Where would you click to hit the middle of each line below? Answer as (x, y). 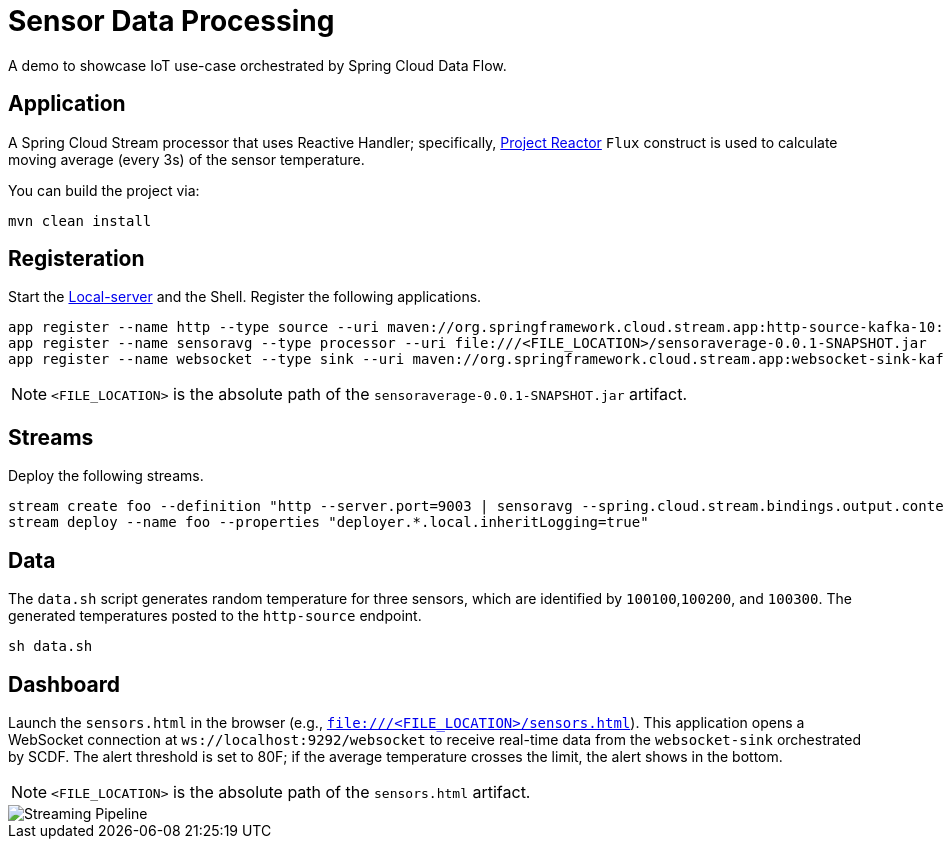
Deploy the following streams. (106, 476)
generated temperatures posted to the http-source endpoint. (215, 616)
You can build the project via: (104, 190)
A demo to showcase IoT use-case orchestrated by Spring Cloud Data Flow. (257, 65)
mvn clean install (80, 220)
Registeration (76, 259)
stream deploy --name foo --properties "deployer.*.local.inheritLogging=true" (328, 522)
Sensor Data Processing (171, 21)
